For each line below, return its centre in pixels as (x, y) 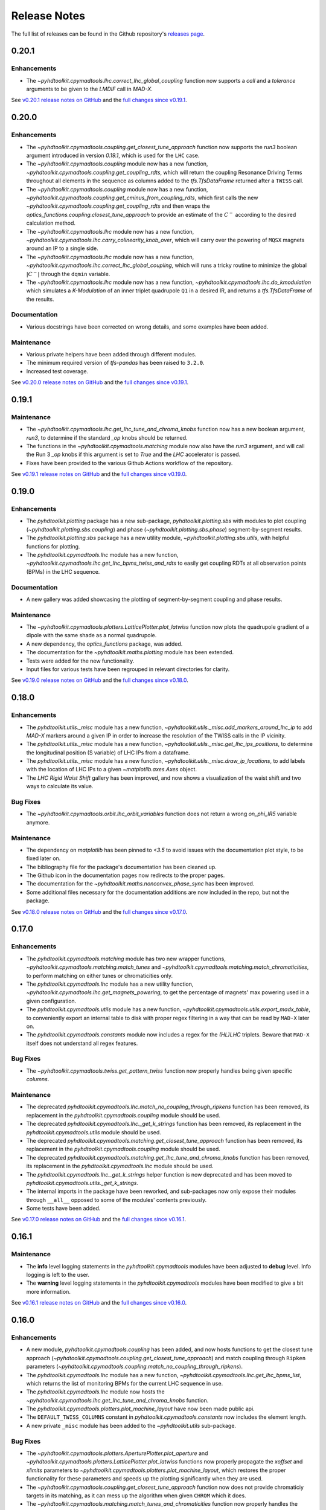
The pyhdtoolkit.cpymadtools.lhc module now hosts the (96, 1392)
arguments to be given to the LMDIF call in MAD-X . (90, 89)
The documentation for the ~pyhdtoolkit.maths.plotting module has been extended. (130, 652)
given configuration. (51, 1001)
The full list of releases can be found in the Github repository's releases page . (108, 34)
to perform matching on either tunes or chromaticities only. (100, 975)
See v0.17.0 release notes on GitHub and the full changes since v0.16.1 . (99, 1219)
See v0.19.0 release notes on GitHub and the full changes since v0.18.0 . (100, 680)
